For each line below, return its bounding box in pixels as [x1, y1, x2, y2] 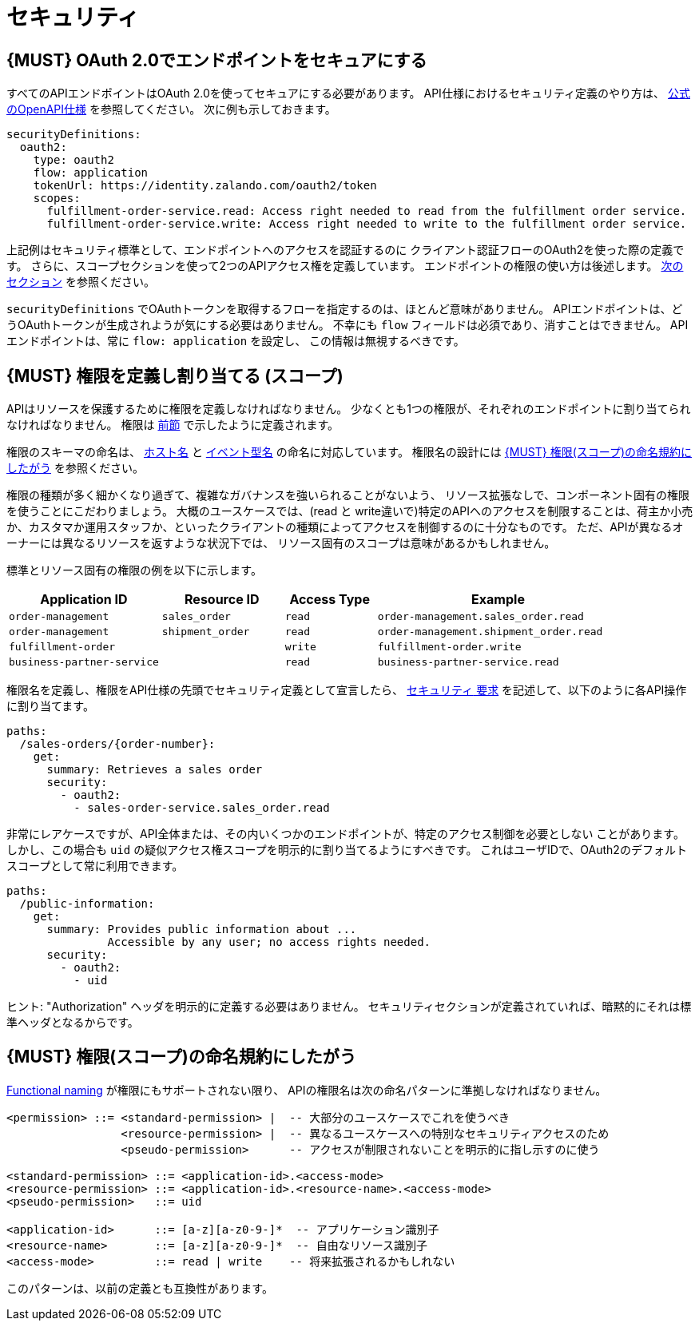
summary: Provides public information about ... [46, 923, 357, 936]
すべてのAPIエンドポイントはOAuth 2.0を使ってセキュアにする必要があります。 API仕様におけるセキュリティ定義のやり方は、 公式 [6, 86, 690, 101]
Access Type [289, 591, 370, 608]
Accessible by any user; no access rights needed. [107, 936, 431, 949]
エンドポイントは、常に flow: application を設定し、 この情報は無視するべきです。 [6, 334, 465, 348]
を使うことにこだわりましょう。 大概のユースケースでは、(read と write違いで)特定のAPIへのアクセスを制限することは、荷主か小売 [6, 504, 693, 518]
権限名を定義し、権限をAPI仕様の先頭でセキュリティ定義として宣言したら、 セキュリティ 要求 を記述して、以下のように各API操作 [6, 683, 687, 697]
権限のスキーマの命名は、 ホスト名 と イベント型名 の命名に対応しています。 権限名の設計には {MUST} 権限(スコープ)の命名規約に [6, 445, 693, 459]
